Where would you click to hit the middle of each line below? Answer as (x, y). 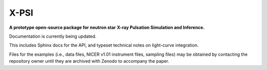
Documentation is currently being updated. (53, 36)
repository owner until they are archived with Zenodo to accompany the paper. (89, 61)
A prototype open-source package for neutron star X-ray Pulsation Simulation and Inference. (107, 27)
